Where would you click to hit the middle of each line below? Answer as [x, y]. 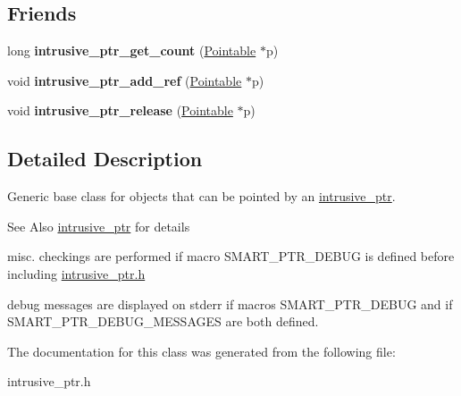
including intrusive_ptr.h [76, 273]
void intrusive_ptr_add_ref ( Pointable [125, 80]
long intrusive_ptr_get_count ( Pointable [132, 51]
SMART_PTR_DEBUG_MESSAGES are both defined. [163, 321]
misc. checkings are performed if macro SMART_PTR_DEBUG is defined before [231, 256]
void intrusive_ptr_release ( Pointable [120, 110]
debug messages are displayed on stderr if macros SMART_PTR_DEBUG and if [230, 303]
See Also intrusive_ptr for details [99, 226]
